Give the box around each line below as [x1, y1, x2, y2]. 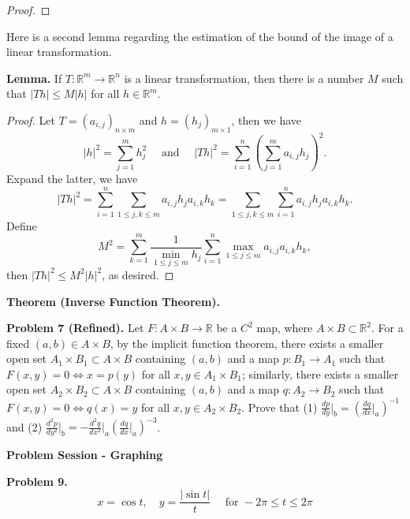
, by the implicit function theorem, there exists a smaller [110, 334, 384, 351]
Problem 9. [6, 472, 68, 489]
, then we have [231, 111, 302, 128]
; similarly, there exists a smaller [241, 365, 399, 382]
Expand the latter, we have [6, 170, 138, 186]
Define [6, 217, 37, 233]
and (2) [6, 418, 43, 435]
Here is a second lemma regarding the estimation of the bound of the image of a [6, 28, 393, 44]
